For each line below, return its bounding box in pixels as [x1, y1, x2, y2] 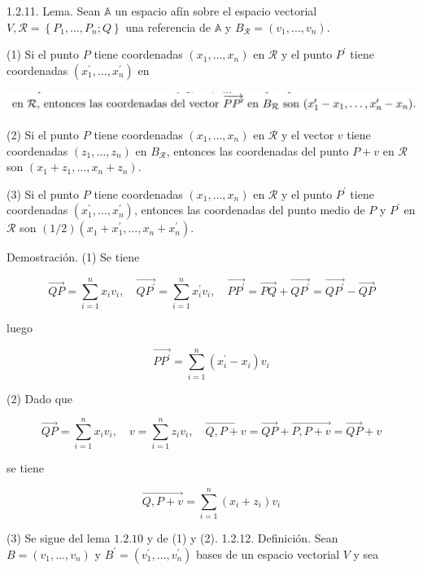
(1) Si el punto [7, 46, 80, 63]
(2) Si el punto [7, 125, 80, 143]
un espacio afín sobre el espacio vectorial [115, 2, 317, 19]
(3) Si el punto [7, 185, 80, 202]
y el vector [281, 125, 334, 143]
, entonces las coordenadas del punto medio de [133, 201, 365, 218]
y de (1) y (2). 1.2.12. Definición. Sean [146, 529, 338, 547]
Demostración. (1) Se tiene [7, 248, 140, 266]
